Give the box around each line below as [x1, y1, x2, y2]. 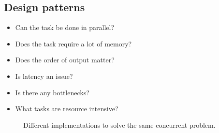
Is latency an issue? [15, 71, 73, 81]
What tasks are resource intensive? [15, 103, 118, 114]
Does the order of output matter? [15, 55, 115, 65]
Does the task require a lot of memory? [15, 38, 132, 48]
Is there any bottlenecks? [15, 87, 89, 97]
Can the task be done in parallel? [15, 22, 115, 32]
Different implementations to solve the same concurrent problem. [23, 119, 216, 130]
